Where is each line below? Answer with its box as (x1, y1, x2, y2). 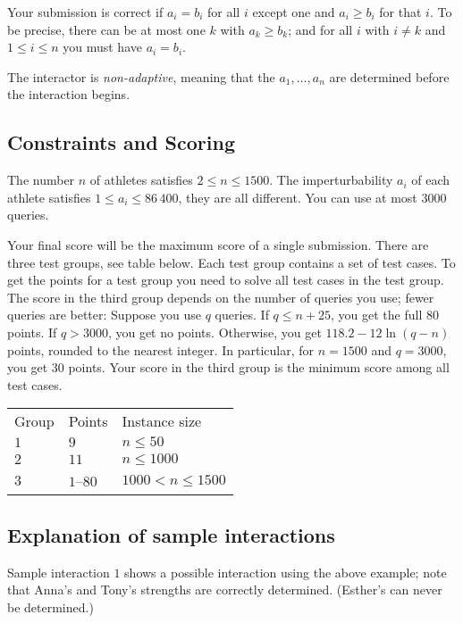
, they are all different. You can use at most (178, 187, 417, 206)
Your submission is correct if (7, 3, 164, 21)
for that (379, 3, 422, 21)
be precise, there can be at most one (7, 20, 206, 38)
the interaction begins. (7, 85, 130, 104)
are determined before (329, 67, 450, 86)
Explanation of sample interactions (7, 520, 335, 548)
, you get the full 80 (331, 305, 439, 324)
